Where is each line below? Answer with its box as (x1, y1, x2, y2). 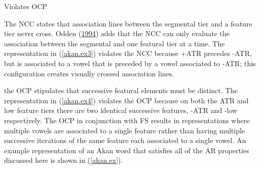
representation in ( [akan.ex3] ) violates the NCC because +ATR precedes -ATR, (4, 48, 252, 59)
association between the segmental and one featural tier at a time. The (4, 38, 225, 48)
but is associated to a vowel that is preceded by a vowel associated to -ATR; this (4, 58, 256, 68)
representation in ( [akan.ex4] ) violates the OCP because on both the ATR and (4, 95, 249, 105)
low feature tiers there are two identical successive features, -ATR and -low (4, 105, 238, 116)
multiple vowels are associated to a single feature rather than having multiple (4, 125, 245, 135)
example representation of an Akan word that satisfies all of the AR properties (4, 145, 249, 155)
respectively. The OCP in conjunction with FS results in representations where (4, 115, 250, 125)
